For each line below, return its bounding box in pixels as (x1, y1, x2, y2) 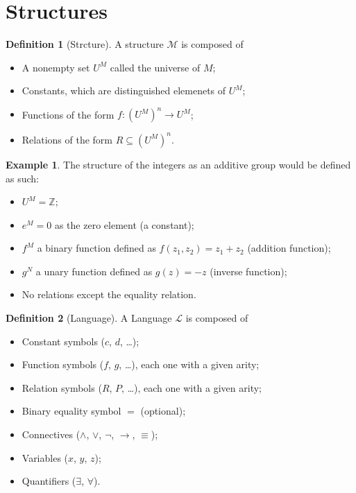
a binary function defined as (37, 241, 156, 255)
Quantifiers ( (22, 474, 76, 488)
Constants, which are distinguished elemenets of (22, 83, 226, 98)
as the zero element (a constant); (54, 217, 194, 232)
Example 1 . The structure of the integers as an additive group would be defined (6, 157, 351, 171)
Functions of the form (22, 107, 115, 121)
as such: (6, 171, 39, 185)
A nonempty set (22, 60, 90, 74)
